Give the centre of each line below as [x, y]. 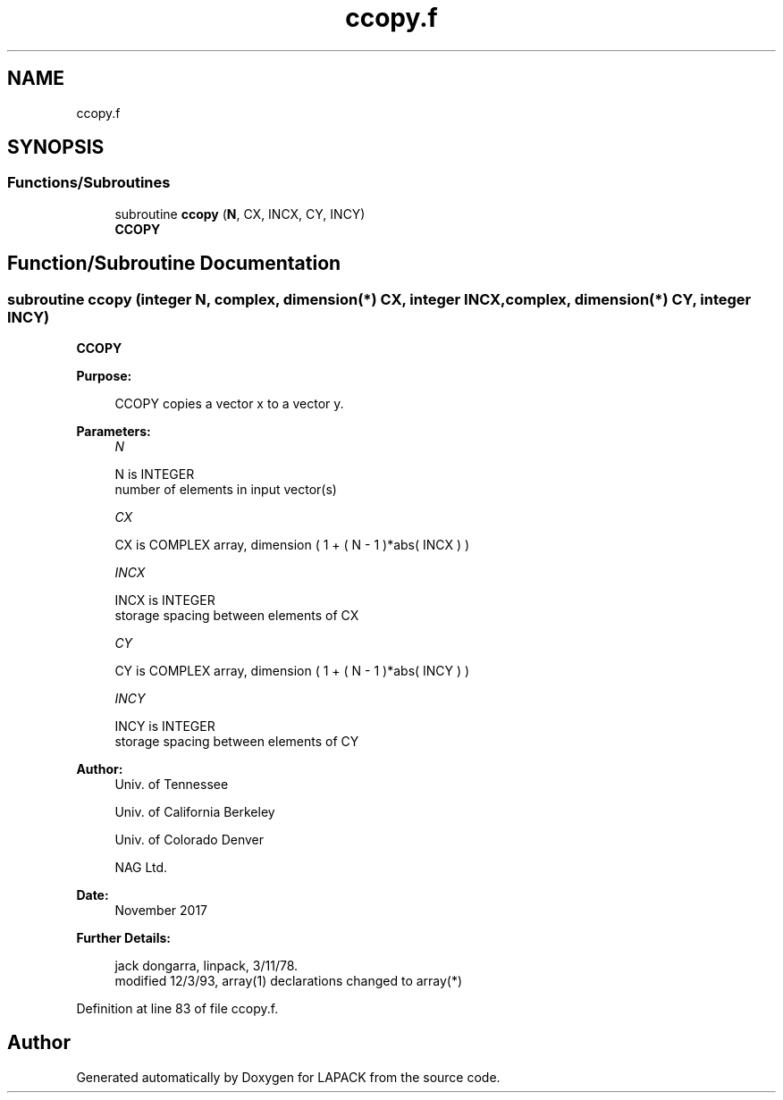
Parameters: [114, 432]
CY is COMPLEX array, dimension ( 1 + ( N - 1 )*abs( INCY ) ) [292, 671]
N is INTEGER [155, 474]
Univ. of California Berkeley [195, 812]
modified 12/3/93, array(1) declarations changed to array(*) [289, 981]
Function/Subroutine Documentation [174, 264]
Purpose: [104, 376]
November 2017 [161, 911]
